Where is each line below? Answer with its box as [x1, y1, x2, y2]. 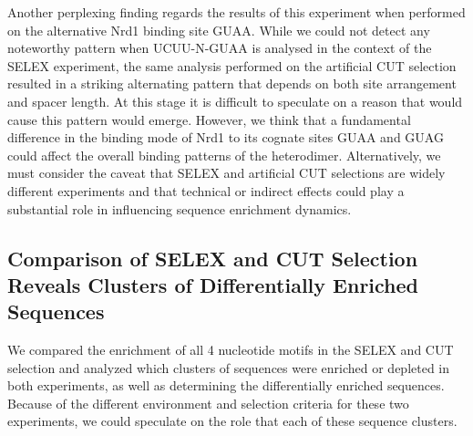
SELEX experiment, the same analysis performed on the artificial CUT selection [7, 56, 457, 75]
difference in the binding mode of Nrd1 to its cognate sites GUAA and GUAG [7, 128, 444, 147]
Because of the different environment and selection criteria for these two [7, 393, 409, 412]
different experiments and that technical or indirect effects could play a [7, 181, 405, 200]
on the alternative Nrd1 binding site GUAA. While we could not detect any [7, 20, 430, 39]
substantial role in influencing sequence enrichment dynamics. [7, 199, 352, 218]
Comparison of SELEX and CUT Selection [7, 244, 418, 272]
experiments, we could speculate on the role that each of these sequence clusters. [7, 411, 458, 431]
